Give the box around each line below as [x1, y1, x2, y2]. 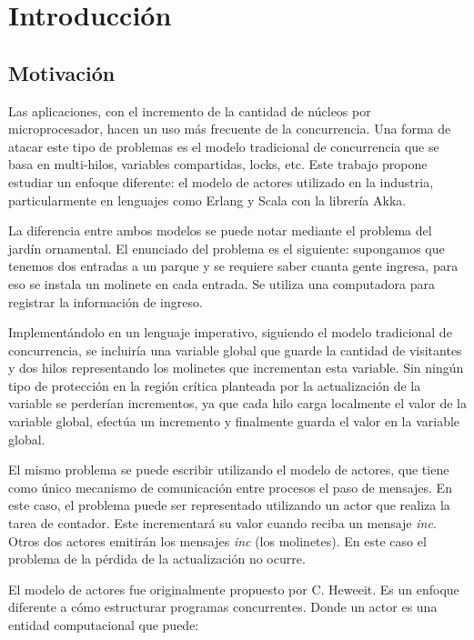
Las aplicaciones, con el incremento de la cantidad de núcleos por [8, 101, 371, 120]
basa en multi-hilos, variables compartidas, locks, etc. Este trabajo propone [8, 155, 428, 174]
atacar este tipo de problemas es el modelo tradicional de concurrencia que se [8, 136, 439, 155]
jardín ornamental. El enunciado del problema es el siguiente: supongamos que [8, 238, 445, 257]
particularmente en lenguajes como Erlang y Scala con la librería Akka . [8, 190, 407, 209]
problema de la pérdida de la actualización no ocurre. [8, 549, 306, 568]
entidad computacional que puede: [8, 615, 199, 635]
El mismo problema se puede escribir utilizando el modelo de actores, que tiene [8, 460, 449, 479]
